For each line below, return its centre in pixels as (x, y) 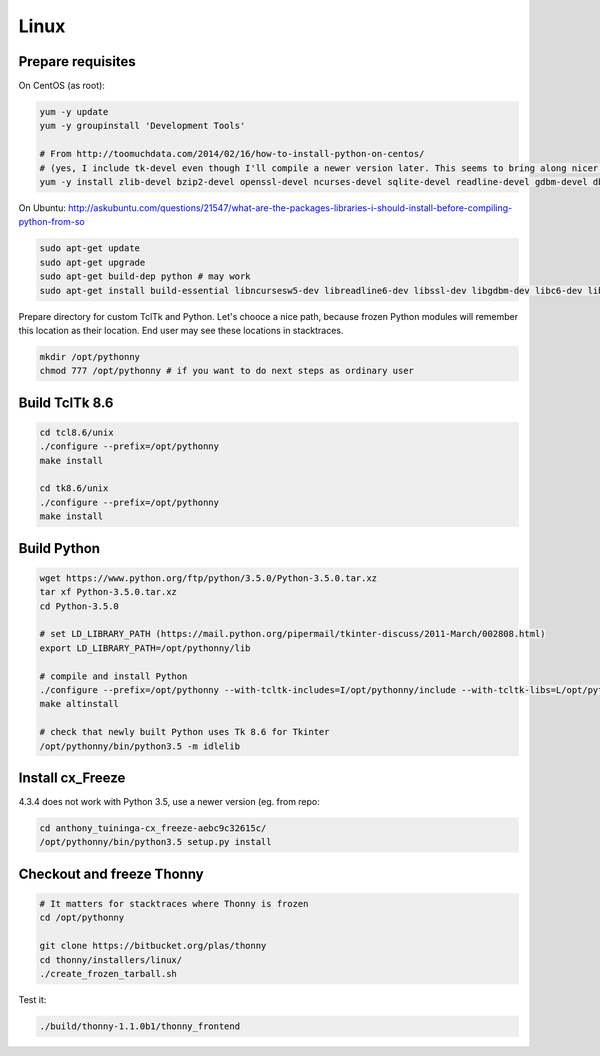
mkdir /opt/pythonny (89, 356)
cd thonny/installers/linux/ (111, 959)
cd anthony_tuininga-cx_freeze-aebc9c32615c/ (153, 828)
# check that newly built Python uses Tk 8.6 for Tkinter (184, 732)
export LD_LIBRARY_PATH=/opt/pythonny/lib (145, 648)
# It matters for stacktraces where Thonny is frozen (174, 903)
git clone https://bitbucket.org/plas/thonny (153, 946)
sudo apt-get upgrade (92, 262)
